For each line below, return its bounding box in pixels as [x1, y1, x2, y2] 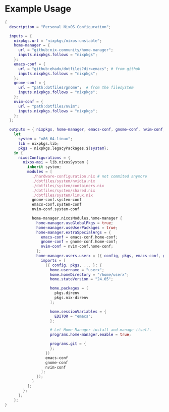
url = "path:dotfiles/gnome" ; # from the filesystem [18, 85, 134, 90]
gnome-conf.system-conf [31, 197, 82, 202]
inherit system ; [27, 164, 62, 169]
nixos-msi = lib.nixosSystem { [23, 160, 89, 165]
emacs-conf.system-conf [31, 202, 82, 207]
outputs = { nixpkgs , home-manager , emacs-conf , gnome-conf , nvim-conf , [9, 127, 165, 132]
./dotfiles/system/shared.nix [31, 188, 95, 193]
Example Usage [5, 3, 72, 15]
